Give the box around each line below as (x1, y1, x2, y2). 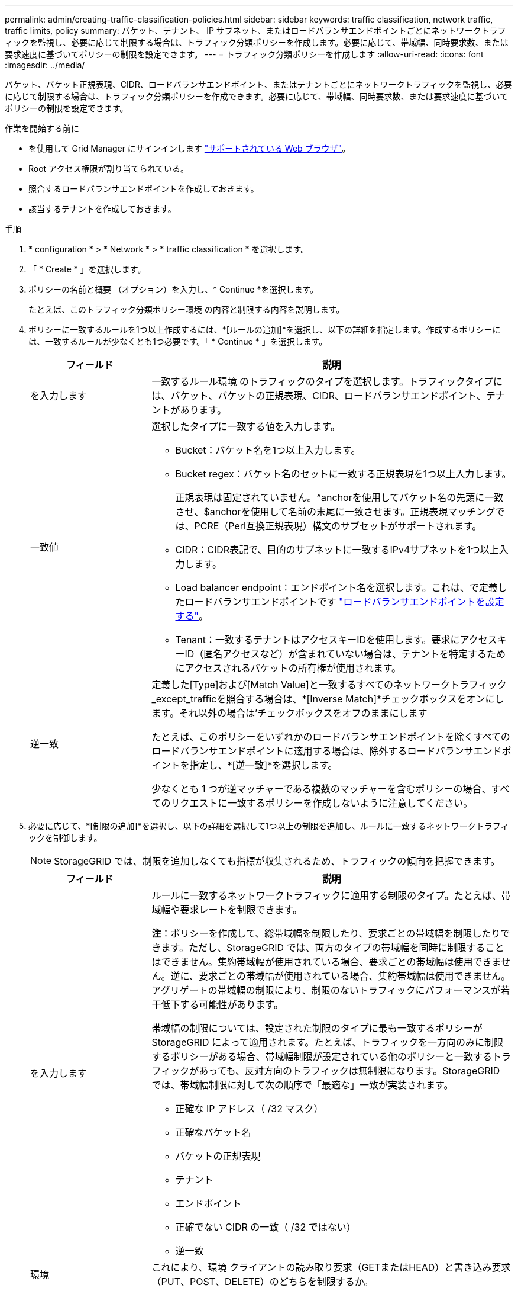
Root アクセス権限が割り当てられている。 (28, 163, 189, 174)
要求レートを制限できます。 (180, 904, 302, 916)
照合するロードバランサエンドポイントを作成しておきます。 (28, 184, 259, 194)
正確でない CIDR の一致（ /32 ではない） (175, 1221, 356, 1233)
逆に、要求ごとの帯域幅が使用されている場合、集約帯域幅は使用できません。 (170, 970, 510, 982)
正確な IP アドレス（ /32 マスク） (175, 1103, 323, 1115)
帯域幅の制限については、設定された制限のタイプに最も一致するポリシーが (151, 1022, 483, 1034)
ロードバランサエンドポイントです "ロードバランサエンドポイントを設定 (184, 596, 504, 608)
